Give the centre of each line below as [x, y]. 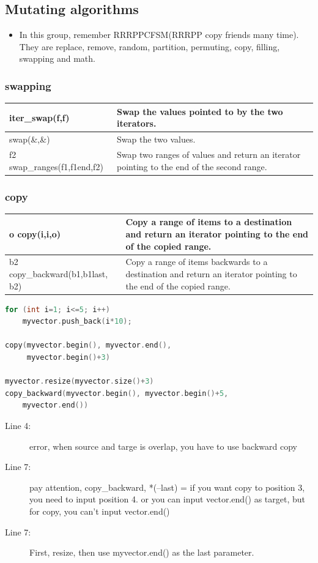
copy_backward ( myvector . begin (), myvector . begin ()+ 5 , [117, 393]
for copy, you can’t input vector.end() [100, 511]
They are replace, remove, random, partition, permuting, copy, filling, [150, 46]
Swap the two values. [156, 139]
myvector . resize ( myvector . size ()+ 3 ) [79, 382]
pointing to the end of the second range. [192, 166]
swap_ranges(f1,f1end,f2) [56, 166]
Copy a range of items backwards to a [197, 262]
